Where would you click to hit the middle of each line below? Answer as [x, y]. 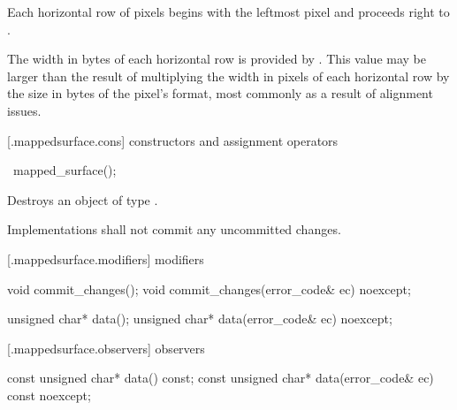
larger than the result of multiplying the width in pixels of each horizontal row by [228, 76]
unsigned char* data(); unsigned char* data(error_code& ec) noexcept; [200, 319]
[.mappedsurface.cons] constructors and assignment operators [173, 140]
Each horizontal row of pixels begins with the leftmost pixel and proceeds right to [228, 11]
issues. [24, 110]
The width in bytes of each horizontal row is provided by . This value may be [217, 59]
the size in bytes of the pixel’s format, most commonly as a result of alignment [220, 93]
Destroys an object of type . [83, 199]
